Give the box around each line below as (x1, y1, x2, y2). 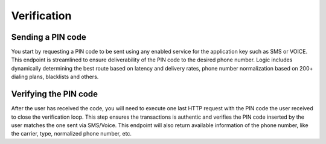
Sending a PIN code (11, 32, 87, 42)
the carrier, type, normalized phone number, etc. (11, 130, 132, 137)
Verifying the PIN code (11, 89, 98, 99)
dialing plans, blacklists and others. (11, 73, 99, 81)
